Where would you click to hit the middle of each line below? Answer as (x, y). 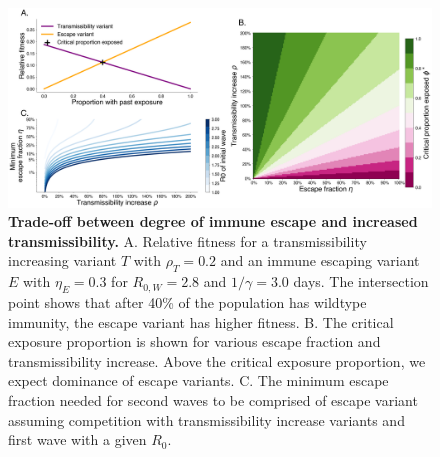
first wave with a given (77, 439)
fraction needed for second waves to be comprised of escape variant (213, 399)
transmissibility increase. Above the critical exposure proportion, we (217, 360)
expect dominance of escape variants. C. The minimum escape (198, 380)
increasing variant (62, 260)
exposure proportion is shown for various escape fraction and (194, 341)
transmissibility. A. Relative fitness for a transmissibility (187, 240)
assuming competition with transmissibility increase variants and (206, 419)
